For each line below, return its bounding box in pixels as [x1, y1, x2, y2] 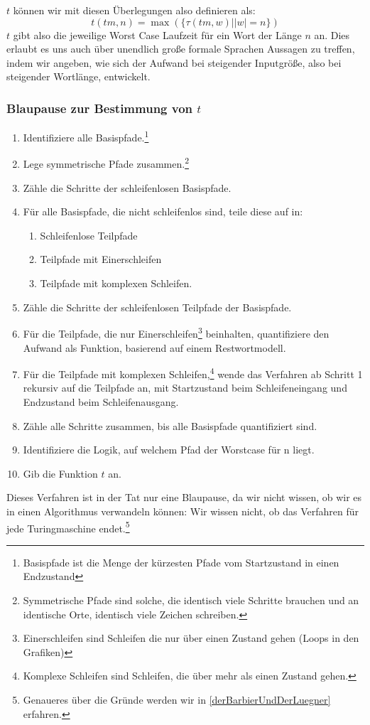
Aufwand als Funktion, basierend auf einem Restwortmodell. [23, 340, 286, 355]
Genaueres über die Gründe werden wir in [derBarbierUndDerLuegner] [23, 692, 331, 707]
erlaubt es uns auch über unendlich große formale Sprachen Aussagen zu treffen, [6, 41, 355, 56]
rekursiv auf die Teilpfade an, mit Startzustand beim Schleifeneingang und [23, 380, 347, 395]
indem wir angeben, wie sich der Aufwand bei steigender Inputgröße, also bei [6, 55, 342, 70]
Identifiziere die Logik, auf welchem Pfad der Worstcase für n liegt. [23, 442, 315, 457]
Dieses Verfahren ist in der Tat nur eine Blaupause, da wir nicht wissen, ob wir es [6, 490, 362, 505]
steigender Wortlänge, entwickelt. [6, 69, 151, 84]
